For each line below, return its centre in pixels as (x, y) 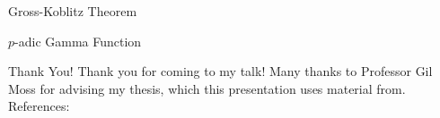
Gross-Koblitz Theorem (73, 11)
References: (39, 106)
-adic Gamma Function (78, 41)
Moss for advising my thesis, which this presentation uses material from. (207, 88)
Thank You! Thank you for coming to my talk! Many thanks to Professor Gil (220, 71)
